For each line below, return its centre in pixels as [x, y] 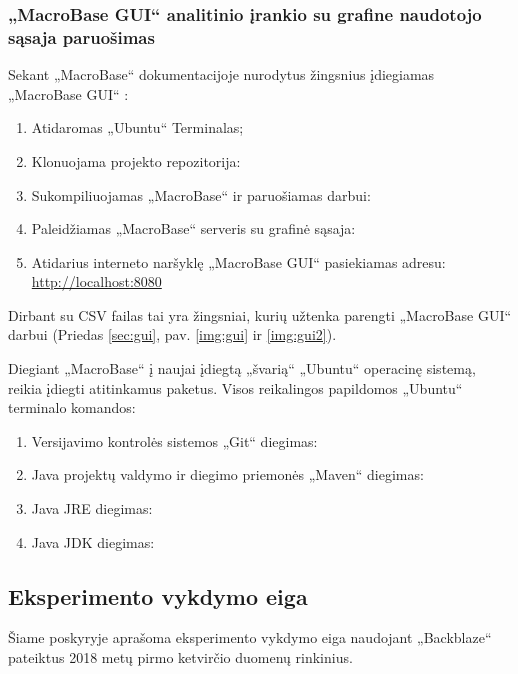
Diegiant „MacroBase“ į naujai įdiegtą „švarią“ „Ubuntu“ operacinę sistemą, [242, 368]
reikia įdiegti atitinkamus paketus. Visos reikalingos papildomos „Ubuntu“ [235, 387]
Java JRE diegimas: [92, 508]
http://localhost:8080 [96, 281]
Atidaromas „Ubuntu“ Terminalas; [137, 127]
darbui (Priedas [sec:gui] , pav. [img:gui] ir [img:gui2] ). [172, 334]
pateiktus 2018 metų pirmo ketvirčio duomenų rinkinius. [180, 657]
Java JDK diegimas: [93, 541]
